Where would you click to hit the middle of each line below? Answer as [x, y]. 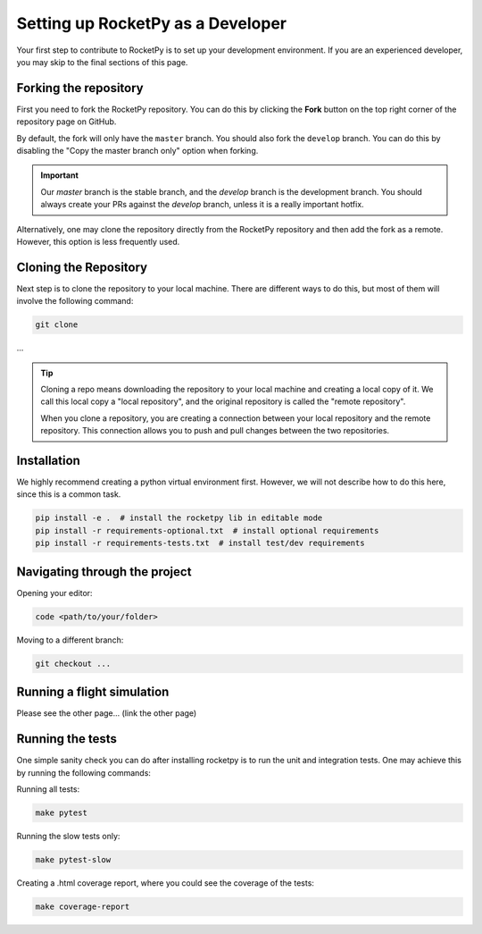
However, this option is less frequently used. [98, 241]
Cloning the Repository [82, 267]
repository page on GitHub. [66, 122]
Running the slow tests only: [68, 836]
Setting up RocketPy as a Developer [152, 23]
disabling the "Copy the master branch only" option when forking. [137, 151]
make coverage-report [83, 906]
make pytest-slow [73, 859]
